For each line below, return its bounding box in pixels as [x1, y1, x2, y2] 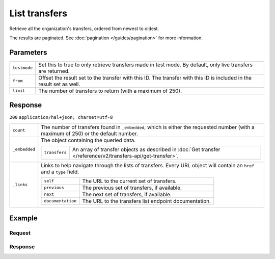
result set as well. [38, 81, 80, 88]
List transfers [9, 8, 67, 19]
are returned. [38, 67, 70, 74]
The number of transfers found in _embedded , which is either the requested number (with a [41, 123, 255, 131]
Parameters [9, 48, 47, 57]
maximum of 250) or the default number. [41, 130, 139, 137]
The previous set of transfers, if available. [82, 184, 182, 191]
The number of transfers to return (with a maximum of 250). [38, 87, 182, 94]
